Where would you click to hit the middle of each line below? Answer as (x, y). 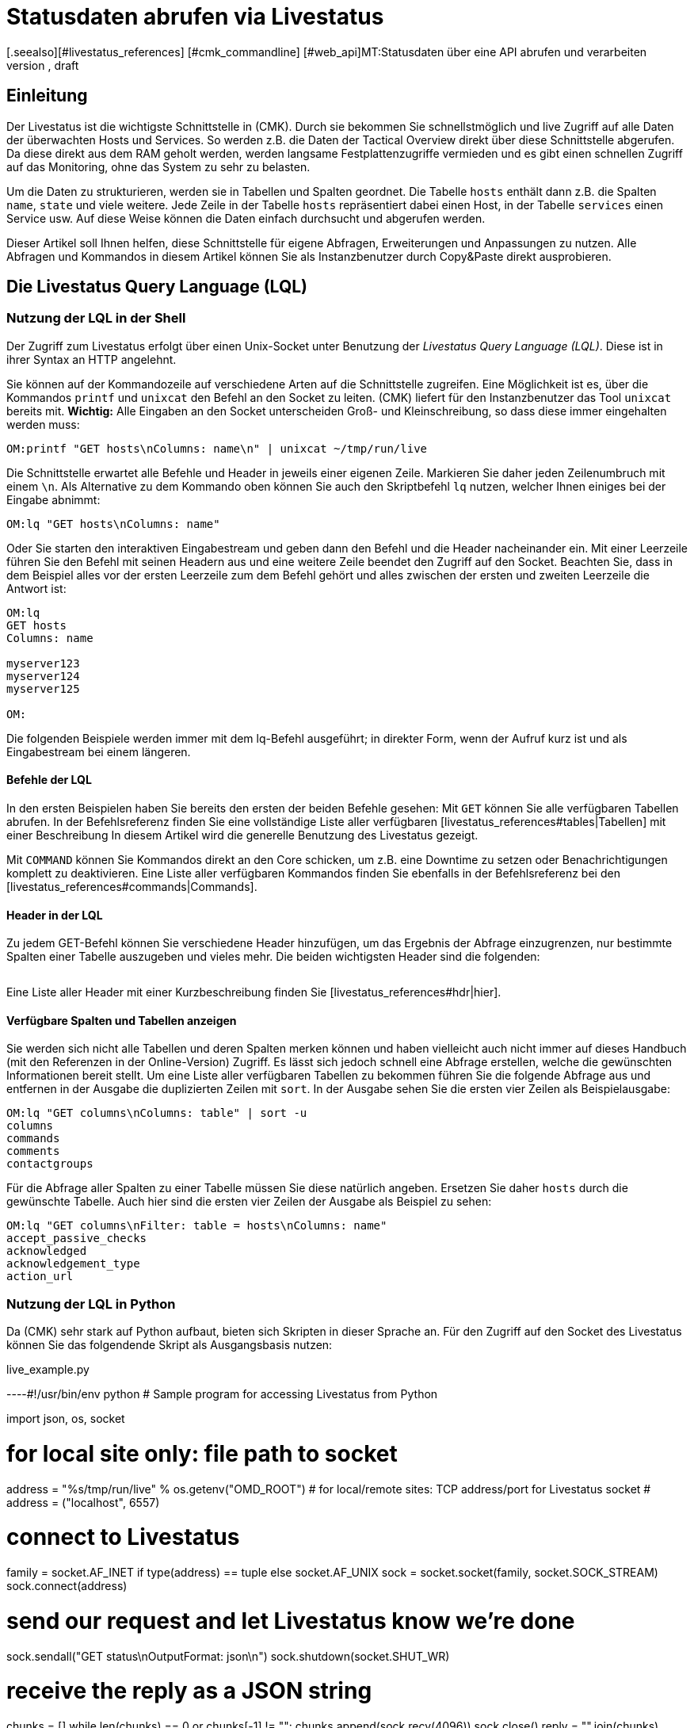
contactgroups (50, 1164)
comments (33, 1151)
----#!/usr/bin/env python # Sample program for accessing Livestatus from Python (222, 1394)
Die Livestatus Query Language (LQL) (157, 287)
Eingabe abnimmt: (53, 499)
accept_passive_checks (77, 1239)
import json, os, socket (66, 1419)
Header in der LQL (55, 915)
